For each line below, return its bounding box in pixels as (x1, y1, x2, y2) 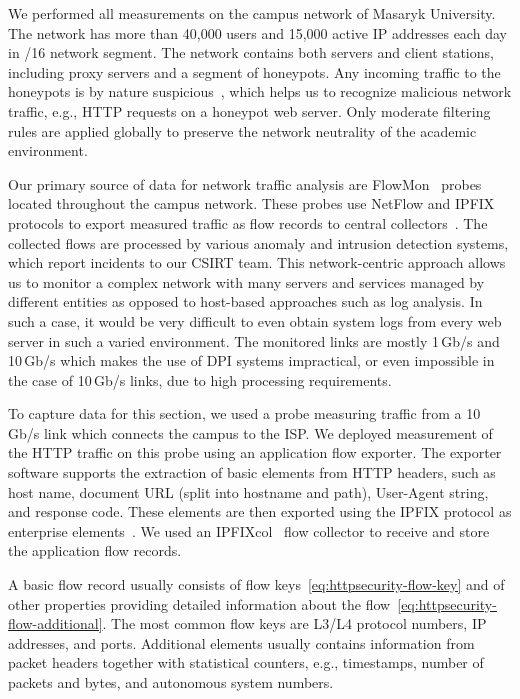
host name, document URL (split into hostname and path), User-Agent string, (8, 481, 489, 502)
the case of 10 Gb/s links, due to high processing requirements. (8, 369, 392, 390)
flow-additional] (8, 613, 103, 634)
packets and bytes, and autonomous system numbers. (8, 672, 334, 692)
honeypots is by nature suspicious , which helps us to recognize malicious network (8, 81, 512, 102)
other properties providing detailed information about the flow (8, 593, 391, 614)
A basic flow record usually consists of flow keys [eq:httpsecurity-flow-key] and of (8, 574, 505, 595)
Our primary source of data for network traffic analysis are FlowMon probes (8, 173, 482, 194)
